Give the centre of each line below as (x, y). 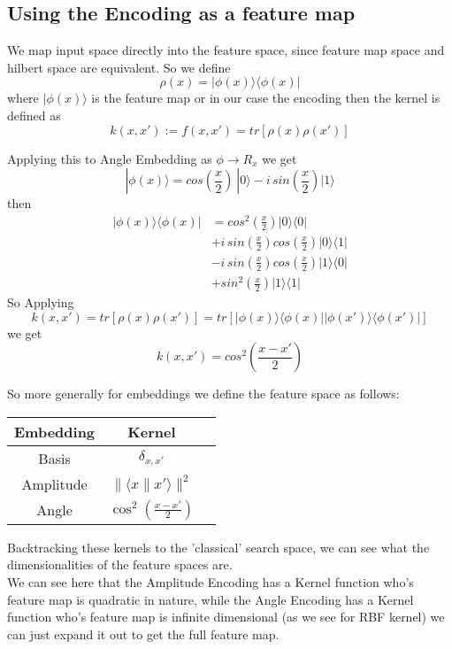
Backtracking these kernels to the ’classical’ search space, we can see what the (218, 547)
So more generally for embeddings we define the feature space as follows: (203, 394)
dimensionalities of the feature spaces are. (120, 564)
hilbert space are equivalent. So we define (119, 67)
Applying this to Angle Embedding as (110, 158)
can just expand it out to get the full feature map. (143, 634)
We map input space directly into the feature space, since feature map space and (226, 50)
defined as (34, 115)
